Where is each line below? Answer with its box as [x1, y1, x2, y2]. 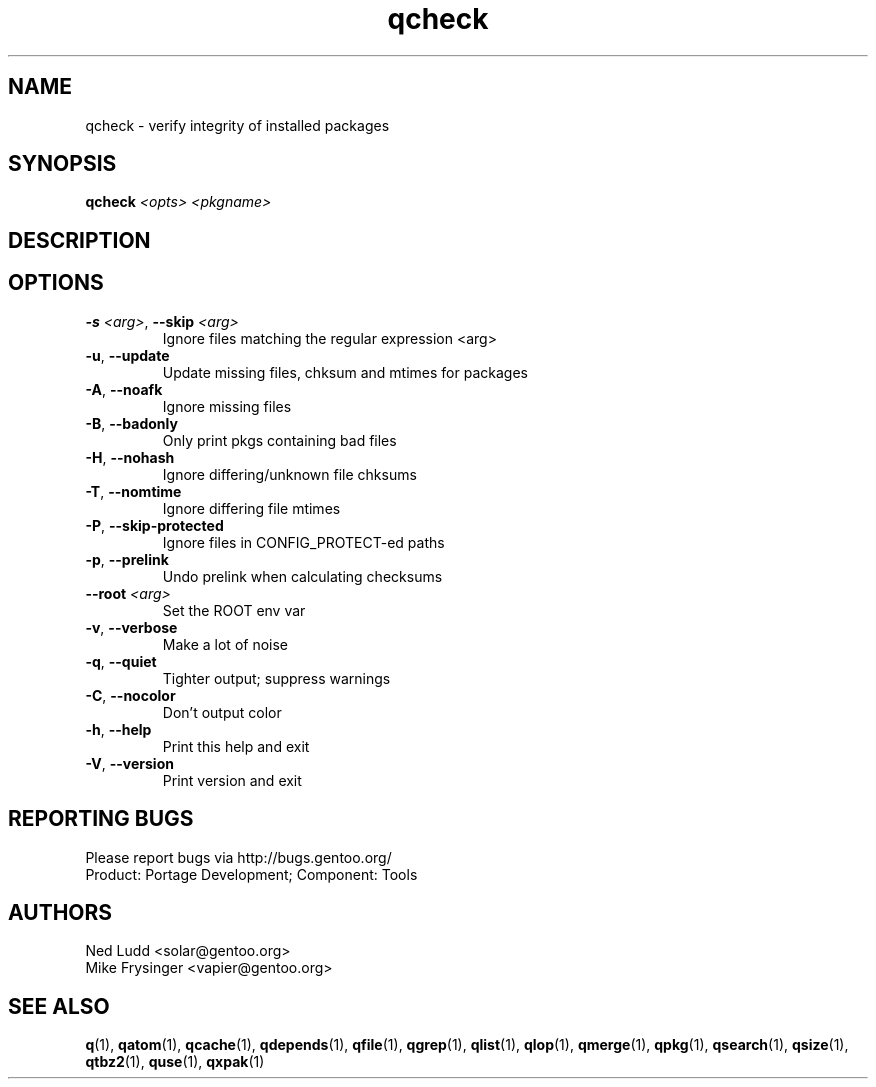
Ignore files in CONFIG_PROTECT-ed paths [162, 533, 445, 551]
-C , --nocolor [85, 686, 176, 704]
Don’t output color [162, 703, 282, 721]
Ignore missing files [162, 397, 292, 415]
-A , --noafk [85, 380, 163, 398]
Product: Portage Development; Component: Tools [85, 865, 418, 883]
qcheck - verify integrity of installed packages [85, 116, 390, 134]
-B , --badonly [85, 414, 178, 432]
